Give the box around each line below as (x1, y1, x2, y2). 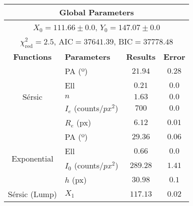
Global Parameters (59, 6, 134, 18)
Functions (13, 51, 52, 63)
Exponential (11, 152, 53, 164)
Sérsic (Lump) (8, 188, 57, 200)
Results (126, 51, 156, 63)
